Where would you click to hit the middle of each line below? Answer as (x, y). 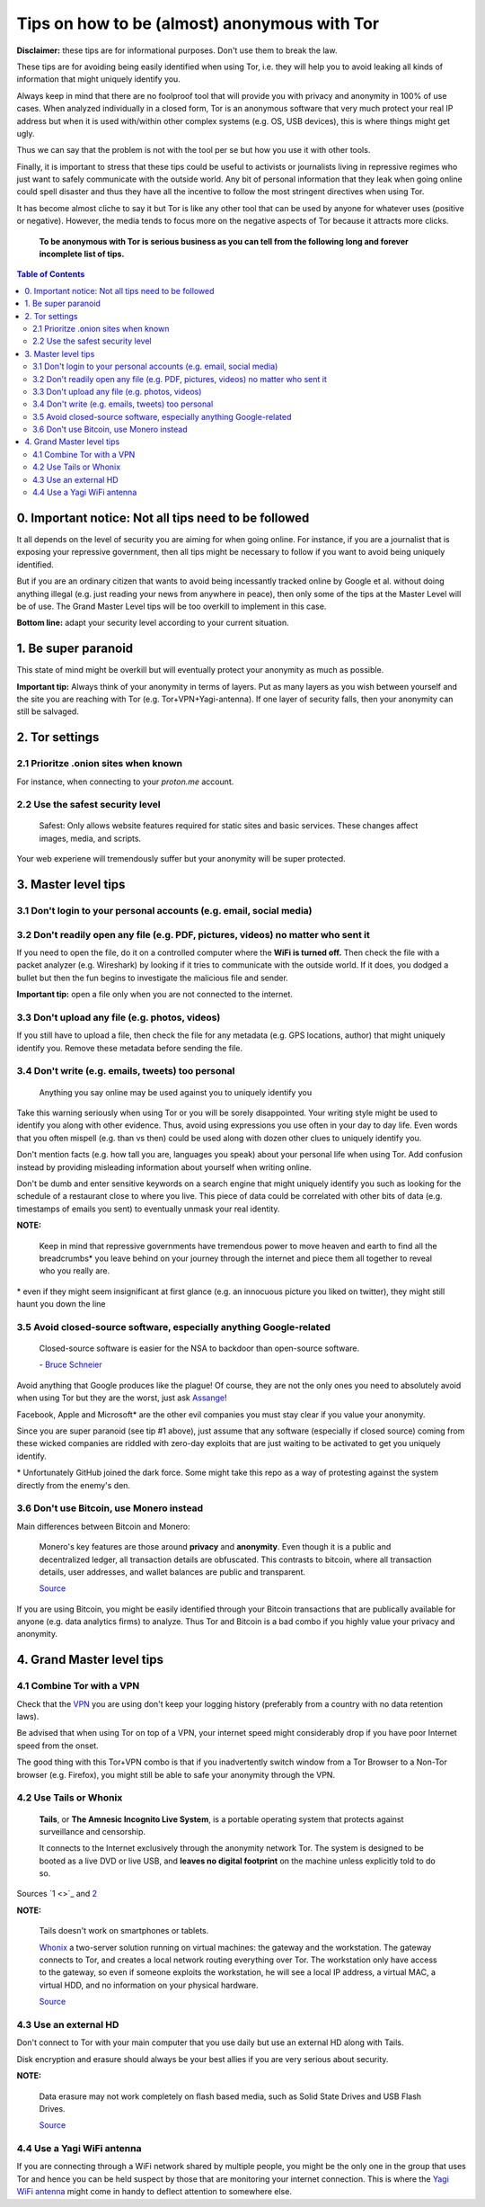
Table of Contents (51, 274)
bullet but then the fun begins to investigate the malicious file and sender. (153, 978)
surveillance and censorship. (93, 1831)
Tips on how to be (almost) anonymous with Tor (198, 23)
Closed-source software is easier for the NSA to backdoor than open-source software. (199, 1348)
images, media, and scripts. (90, 838)
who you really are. (75, 1271)
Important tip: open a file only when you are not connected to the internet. (155, 995)
